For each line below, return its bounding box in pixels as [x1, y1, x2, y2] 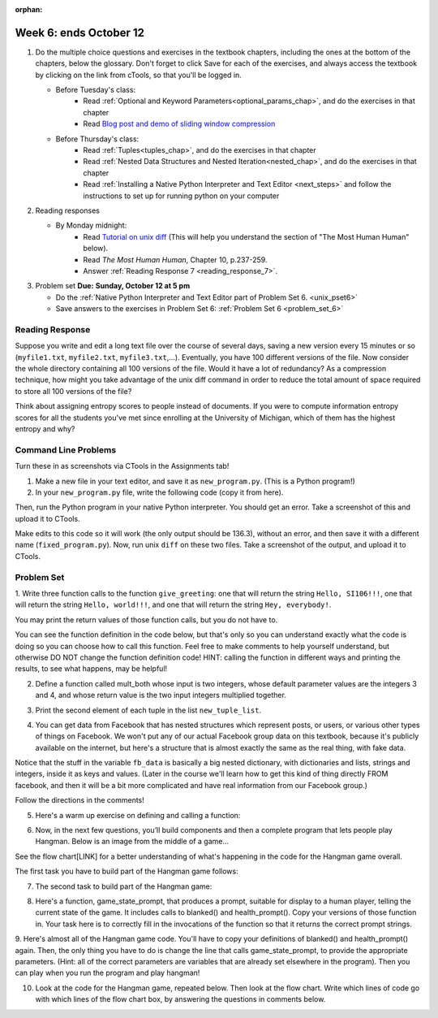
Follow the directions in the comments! [15, 795, 145, 805]
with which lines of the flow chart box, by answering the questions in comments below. [35, 994, 326, 1004]
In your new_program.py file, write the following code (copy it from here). [35, 487, 284, 497]
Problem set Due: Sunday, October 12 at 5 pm [35, 281, 191, 291]
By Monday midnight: [55, 220, 127, 231]
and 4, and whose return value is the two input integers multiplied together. [35, 691, 287, 700]
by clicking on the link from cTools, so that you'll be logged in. [35, 70, 243, 80]
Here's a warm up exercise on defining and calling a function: [35, 810, 241, 820]
